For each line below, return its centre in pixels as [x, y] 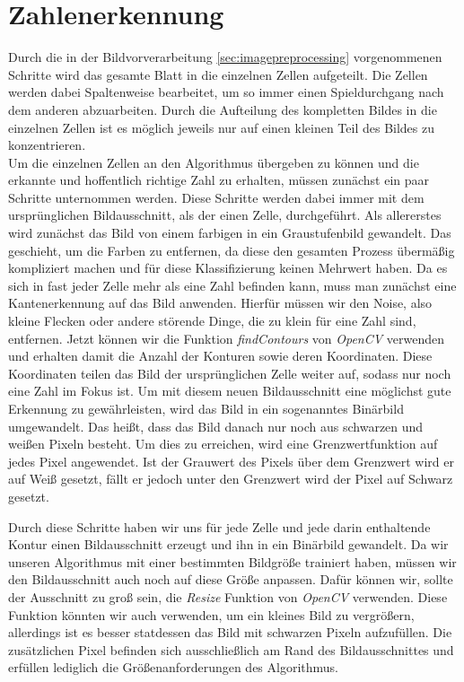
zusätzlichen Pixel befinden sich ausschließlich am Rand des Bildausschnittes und [231, 649]
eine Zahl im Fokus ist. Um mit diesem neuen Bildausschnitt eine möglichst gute [230, 391]
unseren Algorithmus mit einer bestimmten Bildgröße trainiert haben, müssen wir [232, 561]
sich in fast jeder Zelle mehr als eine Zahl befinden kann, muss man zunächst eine [232, 285]
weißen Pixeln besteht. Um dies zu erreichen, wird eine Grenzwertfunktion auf [223, 444]
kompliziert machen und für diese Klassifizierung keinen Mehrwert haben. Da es [228, 268]
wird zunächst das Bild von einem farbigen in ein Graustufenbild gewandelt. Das [230, 233]
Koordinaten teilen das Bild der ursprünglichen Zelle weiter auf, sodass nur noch [230, 373]
